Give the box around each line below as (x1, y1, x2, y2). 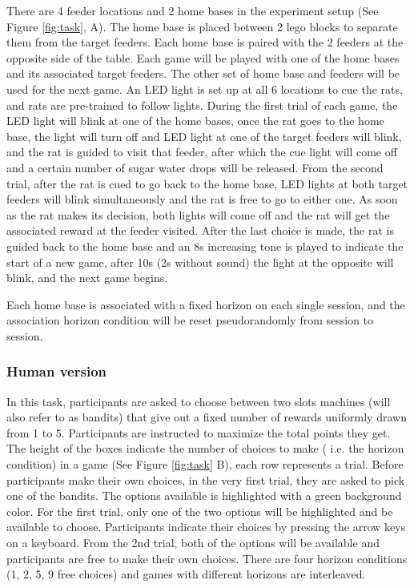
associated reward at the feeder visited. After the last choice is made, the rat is (6, 222, 394, 239)
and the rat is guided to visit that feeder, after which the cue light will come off (6, 143, 397, 160)
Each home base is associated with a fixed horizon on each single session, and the (6, 296, 405, 312)
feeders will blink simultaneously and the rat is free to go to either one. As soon (6, 191, 398, 207)
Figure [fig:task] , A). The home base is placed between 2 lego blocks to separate (6, 18, 398, 34)
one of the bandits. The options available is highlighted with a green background (6, 487, 402, 504)
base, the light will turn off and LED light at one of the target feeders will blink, (6, 127, 402, 144)
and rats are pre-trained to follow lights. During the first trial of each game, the (6, 96, 398, 113)
